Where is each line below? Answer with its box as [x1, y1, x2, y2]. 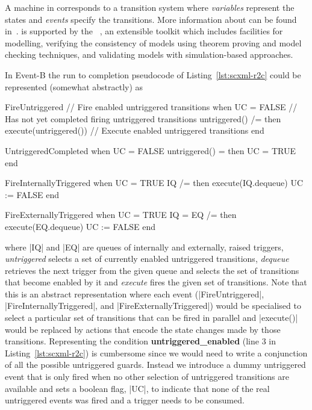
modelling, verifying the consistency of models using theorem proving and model [5, 36, 302, 49]
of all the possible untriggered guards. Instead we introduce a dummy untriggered [5, 358, 306, 371]
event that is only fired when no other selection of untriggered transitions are [5, 370, 289, 383]
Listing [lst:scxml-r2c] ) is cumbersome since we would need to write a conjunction [5, 346, 308, 359]
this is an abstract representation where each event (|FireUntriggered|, [5, 287, 264, 300]
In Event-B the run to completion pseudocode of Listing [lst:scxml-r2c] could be [5, 68, 301, 81]
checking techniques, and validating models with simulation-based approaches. [5, 48, 293, 61]
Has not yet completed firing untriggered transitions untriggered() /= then [5, 112, 281, 125]
